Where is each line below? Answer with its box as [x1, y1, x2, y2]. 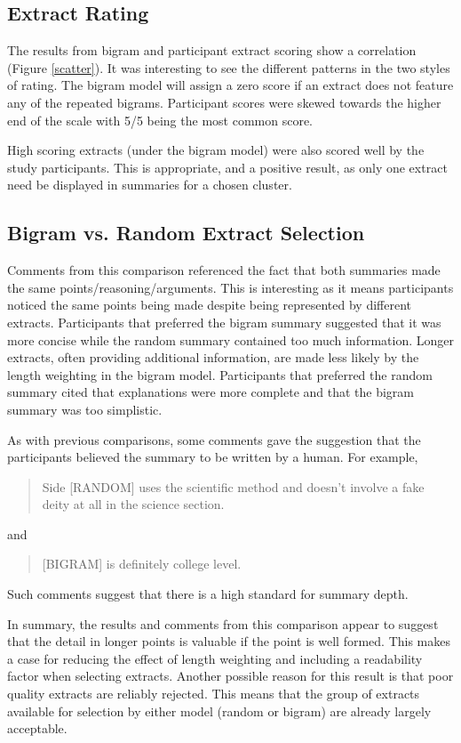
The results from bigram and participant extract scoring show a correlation [7, 41, 417, 60]
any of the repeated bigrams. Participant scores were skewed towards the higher [7, 93, 441, 111]
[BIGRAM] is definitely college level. [42, 554, 242, 573]
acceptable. [7, 719, 68, 738]
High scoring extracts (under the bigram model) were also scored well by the [7, 141, 425, 159]
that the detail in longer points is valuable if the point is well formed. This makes [7, 632, 451, 650]
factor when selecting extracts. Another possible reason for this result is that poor [7, 666, 454, 685]
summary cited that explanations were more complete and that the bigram [7, 383, 415, 401]
